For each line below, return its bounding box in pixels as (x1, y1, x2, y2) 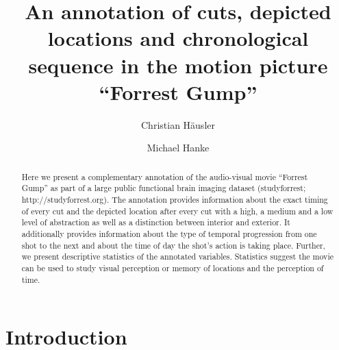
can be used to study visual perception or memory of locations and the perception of (21, 262, 324, 273)
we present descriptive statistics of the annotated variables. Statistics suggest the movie (21, 251, 334, 262)
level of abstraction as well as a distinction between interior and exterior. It (21, 216, 290, 228)
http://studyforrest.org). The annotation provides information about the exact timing (21, 193, 328, 205)
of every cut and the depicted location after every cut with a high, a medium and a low (21, 205, 334, 216)
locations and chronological (47, 24, 309, 52)
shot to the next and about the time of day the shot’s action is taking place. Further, (21, 239, 325, 251)
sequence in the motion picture (28, 51, 328, 79)
